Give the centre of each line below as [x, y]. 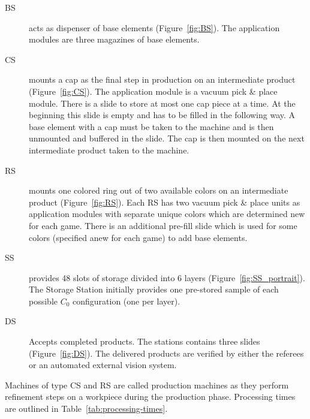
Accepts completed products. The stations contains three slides [145, 341]
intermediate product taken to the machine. [109, 150]
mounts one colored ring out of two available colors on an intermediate [159, 190]
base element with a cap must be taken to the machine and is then [151, 126]
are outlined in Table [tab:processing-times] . [86, 409]
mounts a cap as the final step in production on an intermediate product [162, 79]
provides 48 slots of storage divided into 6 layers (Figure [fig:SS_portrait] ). [167, 277]
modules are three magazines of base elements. [114, 39]
